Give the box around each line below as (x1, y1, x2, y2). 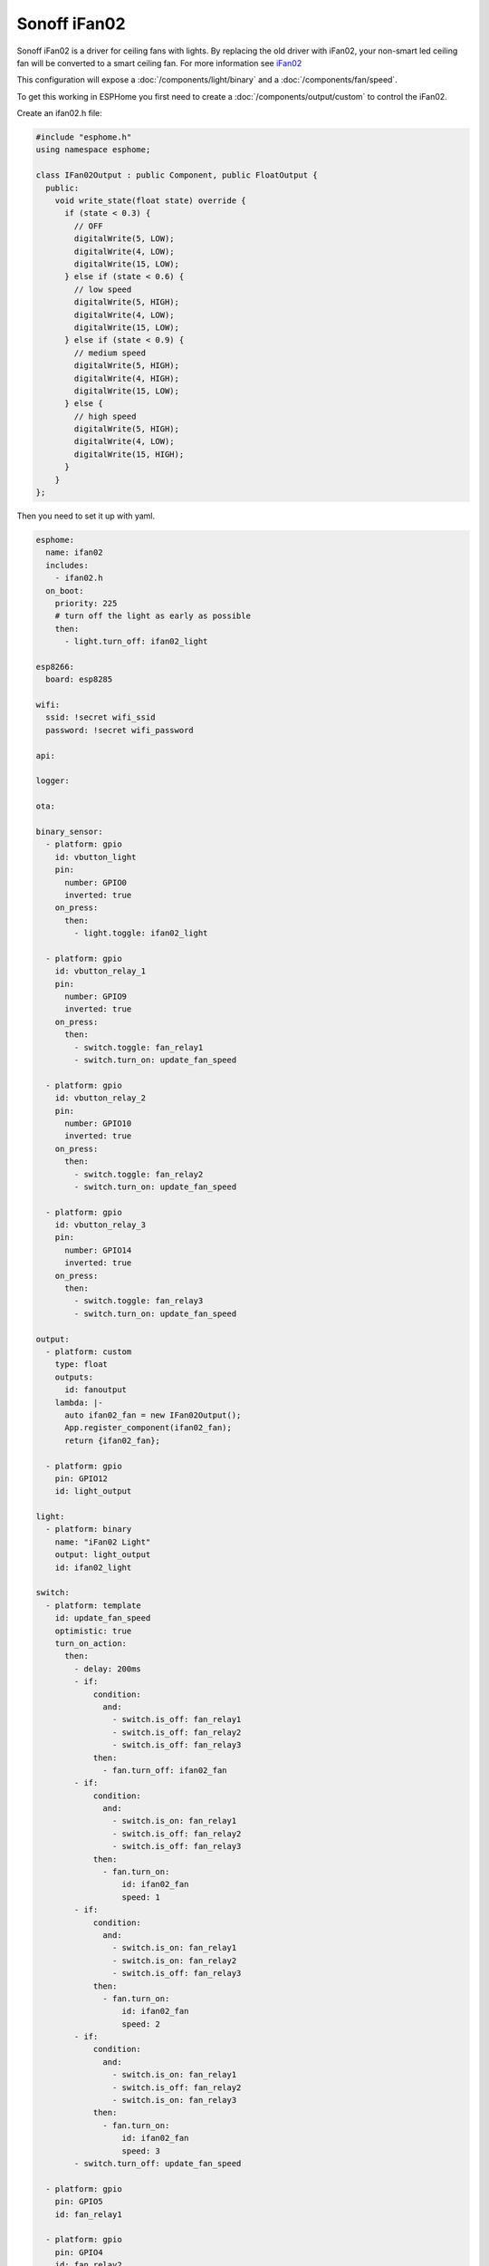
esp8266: (35, 662, 75, 672)
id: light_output (54, 1486, 132, 1496)
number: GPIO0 (64, 877, 127, 887)
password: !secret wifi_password (45, 725, 194, 735)
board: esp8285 (45, 674, 113, 684)
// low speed (73, 284, 132, 295)
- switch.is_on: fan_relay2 (111, 1955, 237, 1966)
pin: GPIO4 (54, 2247, 103, 2257)
